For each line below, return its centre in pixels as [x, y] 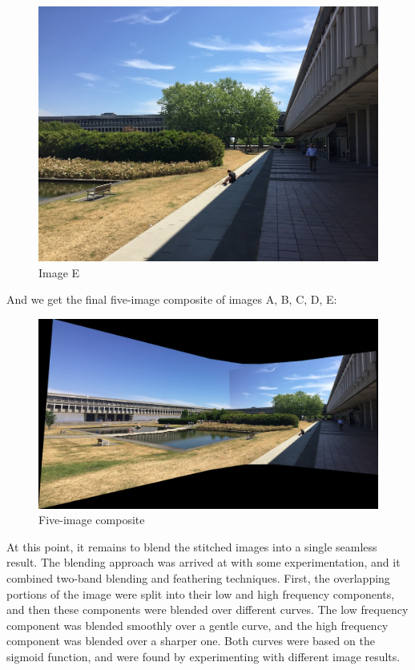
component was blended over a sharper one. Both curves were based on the [191, 641]
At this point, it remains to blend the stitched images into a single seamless [192, 546]
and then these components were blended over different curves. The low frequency [207, 609]
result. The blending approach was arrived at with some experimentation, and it [203, 562]
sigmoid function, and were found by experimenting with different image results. [203, 656]
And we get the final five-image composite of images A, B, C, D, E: [172, 299]
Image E [59, 272]
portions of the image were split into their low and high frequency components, [201, 593]
